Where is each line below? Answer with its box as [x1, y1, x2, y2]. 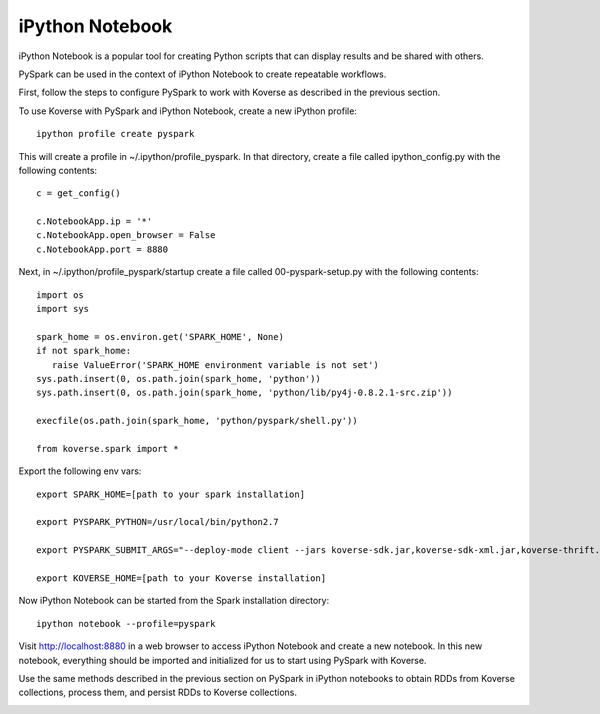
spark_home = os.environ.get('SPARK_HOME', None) [36, 331, 285, 342]
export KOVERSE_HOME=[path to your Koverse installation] [36, 573, 327, 584]
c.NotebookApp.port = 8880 [36, 243, 169, 255]
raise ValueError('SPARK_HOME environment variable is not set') [51, 359, 379, 370]
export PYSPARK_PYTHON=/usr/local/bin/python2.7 [36, 516, 279, 528]
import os [36, 289, 84, 300]
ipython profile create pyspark [36, 128, 195, 140]
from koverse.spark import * [36, 443, 179, 454]
